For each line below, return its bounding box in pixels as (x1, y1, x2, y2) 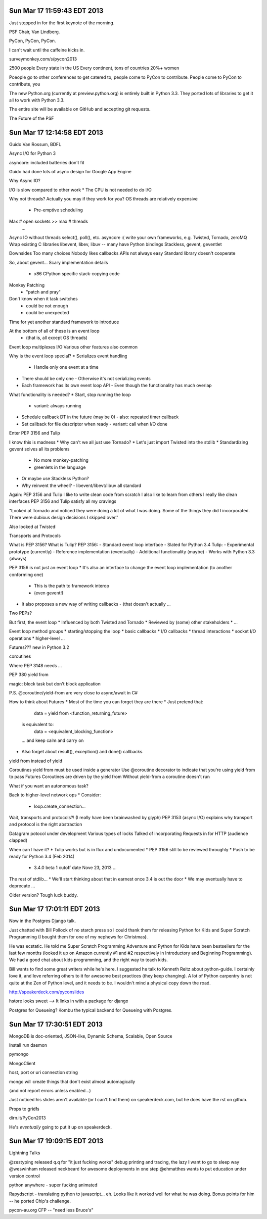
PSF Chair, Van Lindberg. (9, 29, 60, 35)
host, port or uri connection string (9, 1070, 78, 1075)
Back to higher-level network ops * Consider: (9, 792, 101, 798)
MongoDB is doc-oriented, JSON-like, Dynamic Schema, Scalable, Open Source (9, 1033, 173, 1039)
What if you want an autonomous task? (9, 782, 89, 789)
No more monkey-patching (34, 457, 89, 463)
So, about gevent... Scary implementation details (9, 259, 108, 265)
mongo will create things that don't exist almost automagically (9, 1078, 135, 1084)
